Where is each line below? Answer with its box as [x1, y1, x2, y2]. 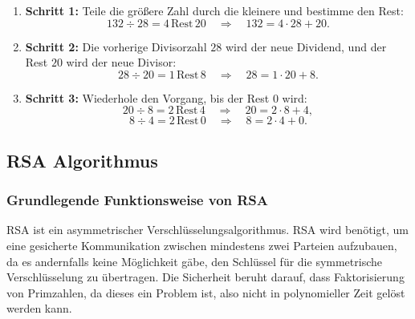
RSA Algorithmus [6, 147, 158, 172]
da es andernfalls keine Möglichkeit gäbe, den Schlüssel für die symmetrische [6, 252, 383, 269]
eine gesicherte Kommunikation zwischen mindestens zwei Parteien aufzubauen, [6, 236, 397, 253]
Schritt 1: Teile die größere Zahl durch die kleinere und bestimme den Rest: [25, 2, 404, 18]
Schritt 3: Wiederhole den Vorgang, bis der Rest [25, 89, 270, 106]
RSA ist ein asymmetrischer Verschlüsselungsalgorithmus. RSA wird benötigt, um [6, 221, 409, 238]
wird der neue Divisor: [66, 54, 177, 71]
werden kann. [6, 300, 72, 317]
